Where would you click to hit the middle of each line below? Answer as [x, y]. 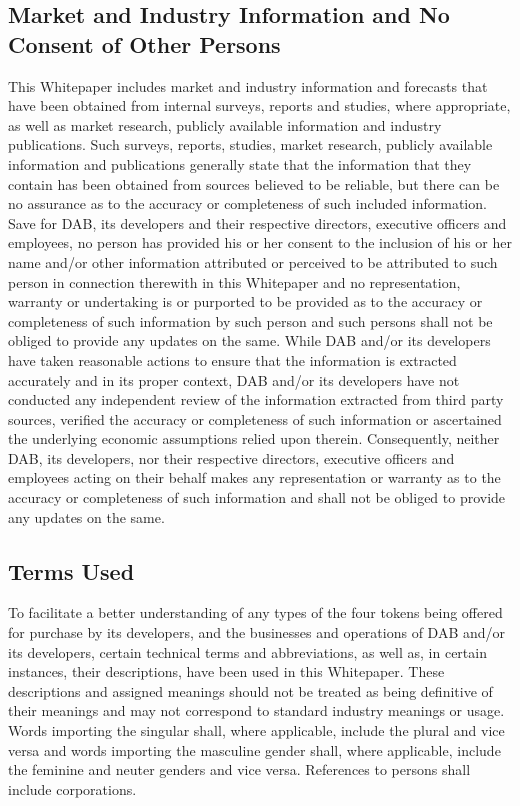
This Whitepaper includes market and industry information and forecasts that [248, 85]
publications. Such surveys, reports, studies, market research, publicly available [250, 144]
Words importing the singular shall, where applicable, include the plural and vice [256, 730]
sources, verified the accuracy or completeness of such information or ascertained [255, 418]
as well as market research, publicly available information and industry [225, 124]
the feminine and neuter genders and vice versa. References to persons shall [239, 769]
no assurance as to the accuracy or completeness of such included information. [247, 203]
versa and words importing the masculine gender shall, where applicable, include [254, 749]
